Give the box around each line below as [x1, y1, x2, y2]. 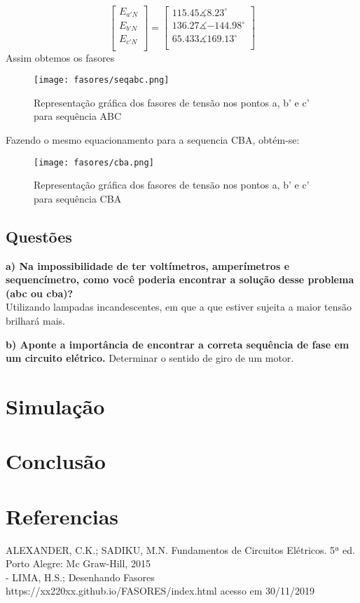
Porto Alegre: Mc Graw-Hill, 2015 [6, 556, 151, 571]
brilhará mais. [6, 313, 65, 327]
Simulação [6, 391, 105, 420]
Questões [6, 225, 72, 247]
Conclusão [6, 447, 106, 475]
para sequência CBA [34, 191, 122, 205]
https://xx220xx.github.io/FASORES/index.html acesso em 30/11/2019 [6, 583, 315, 598]
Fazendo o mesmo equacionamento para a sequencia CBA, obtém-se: [6, 132, 300, 147]
